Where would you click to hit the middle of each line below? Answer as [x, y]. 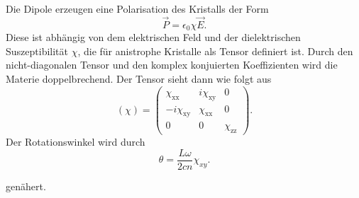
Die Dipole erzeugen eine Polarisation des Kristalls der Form [137, 8]
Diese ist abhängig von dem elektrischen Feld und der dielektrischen [153, 37]
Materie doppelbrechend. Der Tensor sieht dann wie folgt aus [139, 79]
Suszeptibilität [37, 51]
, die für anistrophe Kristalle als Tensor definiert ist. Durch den [215, 51]
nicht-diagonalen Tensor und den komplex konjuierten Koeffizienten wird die [172, 65]
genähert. [26, 186]
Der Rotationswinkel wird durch [76, 142]
